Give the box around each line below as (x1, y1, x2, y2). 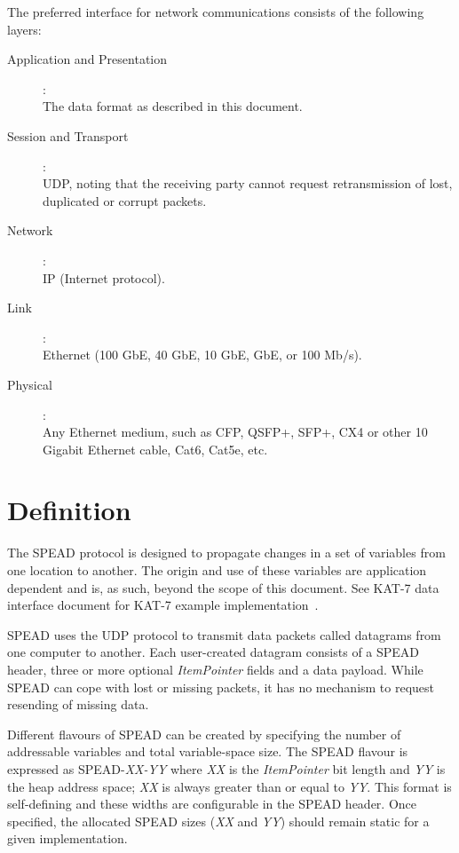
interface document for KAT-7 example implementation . (7, 596, 319, 614)
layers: (7, 20, 42, 38)
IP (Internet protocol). (43, 268, 165, 287)
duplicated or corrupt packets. (43, 191, 207, 209)
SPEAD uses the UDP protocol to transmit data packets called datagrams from (7, 625, 441, 644)
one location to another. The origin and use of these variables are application (7, 561, 427, 579)
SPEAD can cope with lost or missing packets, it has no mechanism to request (7, 677, 435, 696)
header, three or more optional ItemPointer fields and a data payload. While (7, 659, 423, 678)
